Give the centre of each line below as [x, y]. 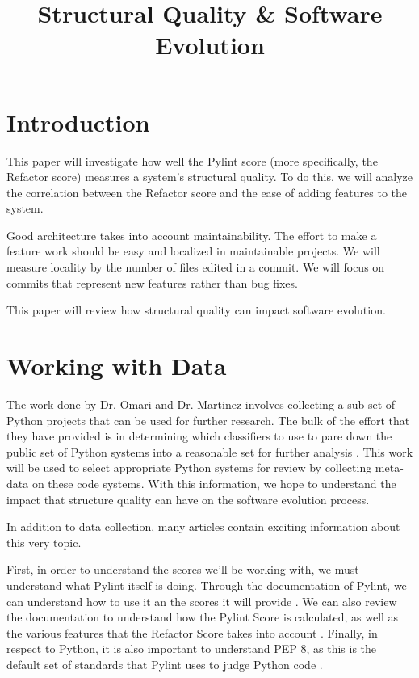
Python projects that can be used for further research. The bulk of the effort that [208, 420]
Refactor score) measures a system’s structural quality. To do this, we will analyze [210, 177]
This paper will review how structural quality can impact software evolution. [196, 310]
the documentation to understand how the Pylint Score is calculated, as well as [203, 617]
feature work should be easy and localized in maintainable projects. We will [193, 251]
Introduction [78, 122]
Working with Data [117, 366]
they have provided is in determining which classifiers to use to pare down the [199, 436]
